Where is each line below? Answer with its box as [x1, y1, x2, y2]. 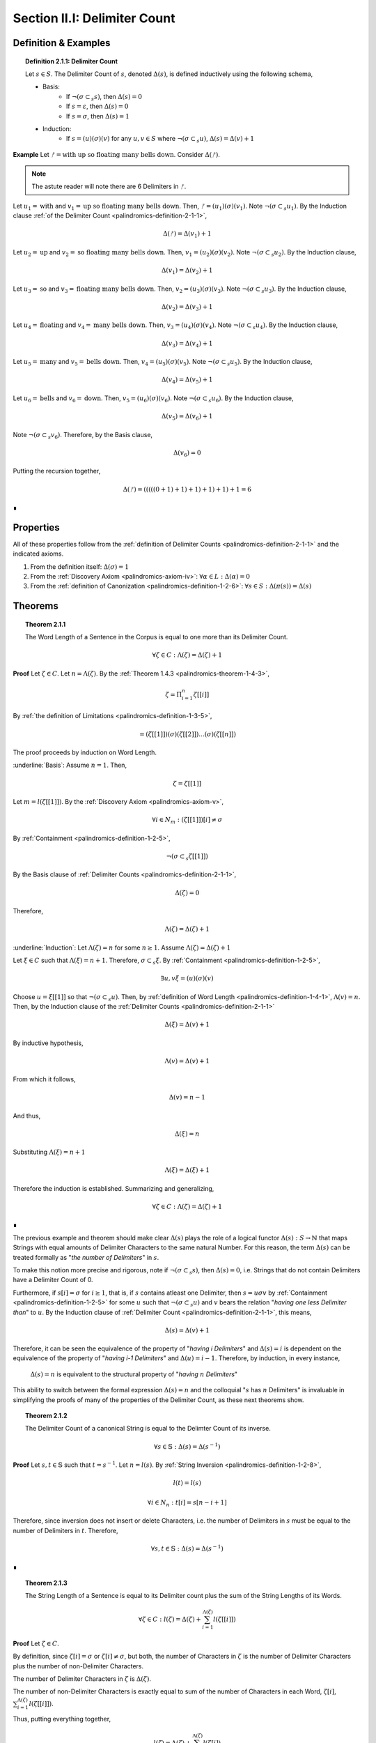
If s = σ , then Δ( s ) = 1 [66, 112, 130, 120]
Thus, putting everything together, [13, 1715, 111, 1723]
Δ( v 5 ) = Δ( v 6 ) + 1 [161, 412, 213, 422]
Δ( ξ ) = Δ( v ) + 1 [164, 1021, 210, 1028]
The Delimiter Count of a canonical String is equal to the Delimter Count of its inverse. [25, 1424, 271, 1433]
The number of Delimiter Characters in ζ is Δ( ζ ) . [13, 1674, 152, 1683]
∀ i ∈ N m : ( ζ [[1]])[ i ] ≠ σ [152, 816, 223, 825]
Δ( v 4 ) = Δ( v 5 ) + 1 [161, 376, 213, 386]
